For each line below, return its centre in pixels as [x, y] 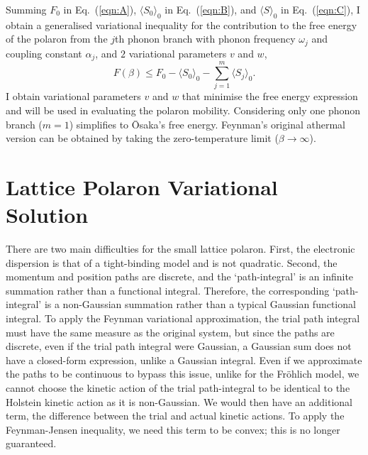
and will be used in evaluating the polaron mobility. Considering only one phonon [183, 110]
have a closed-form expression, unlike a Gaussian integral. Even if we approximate [184, 360]
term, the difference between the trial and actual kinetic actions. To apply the [175, 416]
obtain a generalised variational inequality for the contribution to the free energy [182, 24]
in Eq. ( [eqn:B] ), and [211, 9]
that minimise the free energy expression [270, 96]
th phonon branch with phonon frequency [205, 39]
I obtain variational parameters [73, 96]
